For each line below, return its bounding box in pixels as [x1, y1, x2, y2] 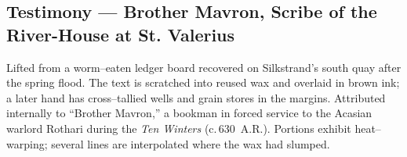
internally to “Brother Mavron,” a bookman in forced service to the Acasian [6, 105, 372, 121]
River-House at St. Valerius [6, 22, 235, 46]
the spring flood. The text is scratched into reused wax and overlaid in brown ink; [6, 74, 400, 91]
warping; [6, 135, 48, 152]
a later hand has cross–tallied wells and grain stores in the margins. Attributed [6, 89, 386, 105]
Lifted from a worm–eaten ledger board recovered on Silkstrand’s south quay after [6, 59, 402, 75]
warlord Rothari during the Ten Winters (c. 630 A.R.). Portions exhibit [6, 120, 351, 136]
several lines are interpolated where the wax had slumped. [51, 135, 330, 152]
